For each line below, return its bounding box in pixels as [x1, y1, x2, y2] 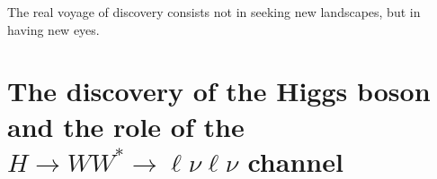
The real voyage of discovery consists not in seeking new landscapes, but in [7, 3, 421, 21]
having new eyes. [7, 20, 100, 38]
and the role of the [7, 107, 245, 144]
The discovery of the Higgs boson [7, 72, 431, 109]
